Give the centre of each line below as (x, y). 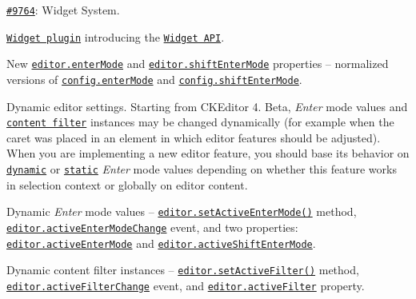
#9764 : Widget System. (63, 10)
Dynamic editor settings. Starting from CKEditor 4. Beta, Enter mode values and (207, 106)
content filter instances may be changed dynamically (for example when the (200, 122)
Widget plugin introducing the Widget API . (116, 36)
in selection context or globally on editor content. (127, 184)
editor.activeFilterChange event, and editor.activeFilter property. (186, 285)
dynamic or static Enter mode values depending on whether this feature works (202, 169)
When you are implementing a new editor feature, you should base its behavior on (208, 153)
